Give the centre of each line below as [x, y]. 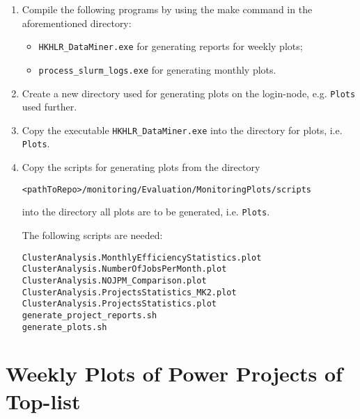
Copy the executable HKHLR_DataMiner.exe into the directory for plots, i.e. [182, 130]
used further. [49, 107]
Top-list [43, 401]
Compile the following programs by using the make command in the [167, 9]
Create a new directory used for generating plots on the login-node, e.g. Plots [189, 93]
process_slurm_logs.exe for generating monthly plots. [157, 69]
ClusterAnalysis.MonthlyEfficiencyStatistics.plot [142, 257]
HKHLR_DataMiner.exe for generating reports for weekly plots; [171, 46]
